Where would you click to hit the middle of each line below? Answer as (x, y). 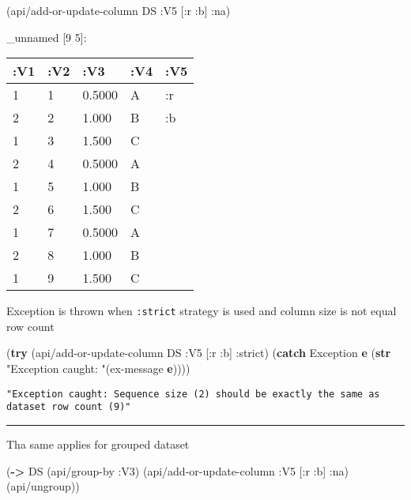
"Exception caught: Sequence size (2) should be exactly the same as (193, 394)
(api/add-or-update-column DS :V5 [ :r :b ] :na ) (119, 10)
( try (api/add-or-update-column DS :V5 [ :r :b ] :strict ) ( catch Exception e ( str (199, 353)
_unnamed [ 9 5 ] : (47, 37)
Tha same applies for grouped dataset (98, 444)
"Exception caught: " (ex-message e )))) (98, 368)
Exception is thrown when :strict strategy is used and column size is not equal (202, 311)
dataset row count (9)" (69, 407)
